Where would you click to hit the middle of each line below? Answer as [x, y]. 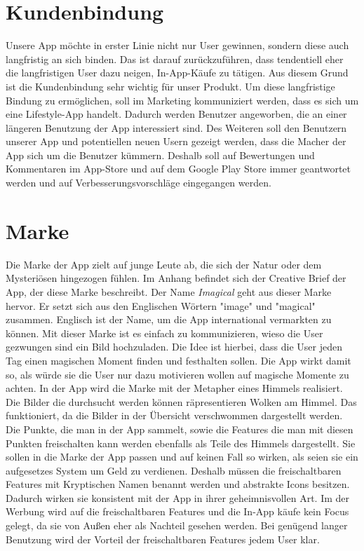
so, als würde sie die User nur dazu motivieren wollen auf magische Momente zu [177, 374]
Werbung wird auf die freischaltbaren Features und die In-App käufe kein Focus [177, 511]
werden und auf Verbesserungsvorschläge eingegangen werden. [139, 183]
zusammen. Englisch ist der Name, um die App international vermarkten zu [169, 319]
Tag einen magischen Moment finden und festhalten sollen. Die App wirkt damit [178, 360]
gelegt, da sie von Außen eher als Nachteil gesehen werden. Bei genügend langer [177, 525]
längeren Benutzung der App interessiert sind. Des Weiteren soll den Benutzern [176, 127]
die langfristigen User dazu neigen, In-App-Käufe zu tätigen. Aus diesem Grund [177, 73]
